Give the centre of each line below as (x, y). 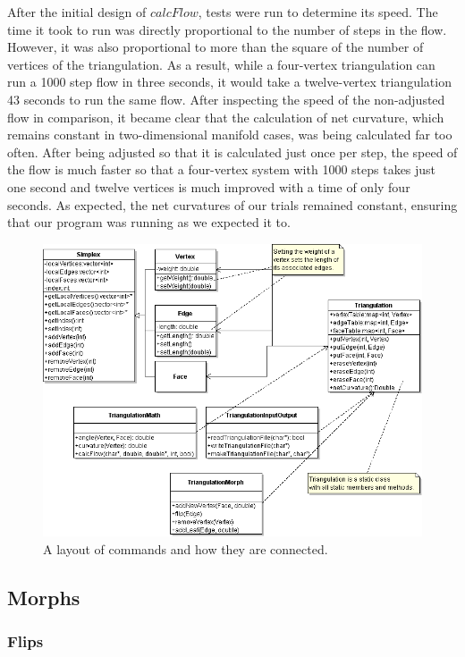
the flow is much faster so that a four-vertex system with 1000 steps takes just (222, 169)
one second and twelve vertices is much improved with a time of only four (209, 186)
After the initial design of (77, 12)
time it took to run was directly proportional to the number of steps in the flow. (227, 29)
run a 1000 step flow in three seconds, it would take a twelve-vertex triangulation (229, 82)
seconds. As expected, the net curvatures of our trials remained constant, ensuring (232, 204)
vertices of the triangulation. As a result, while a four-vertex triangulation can (221, 64)
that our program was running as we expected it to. (149, 222)
